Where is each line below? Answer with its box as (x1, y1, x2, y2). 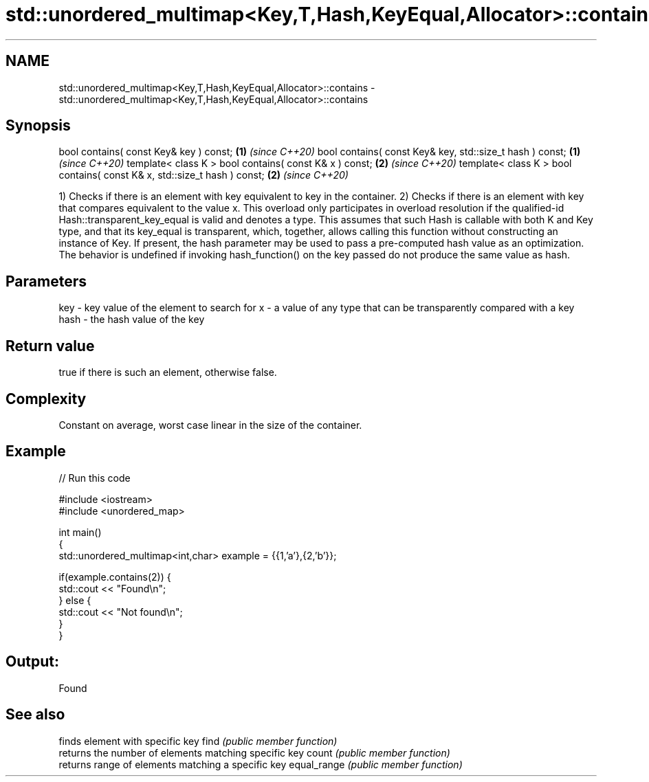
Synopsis (5, 117, 71, 135)
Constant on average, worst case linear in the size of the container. (58, 418, 362, 431)
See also (5, 706, 65, 724)
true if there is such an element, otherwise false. (58, 366, 277, 379)
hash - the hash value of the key (58, 313, 205, 326)
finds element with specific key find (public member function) (58, 735, 338, 747)
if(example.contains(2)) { (58, 570, 171, 583)
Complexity (5, 390, 87, 407)
